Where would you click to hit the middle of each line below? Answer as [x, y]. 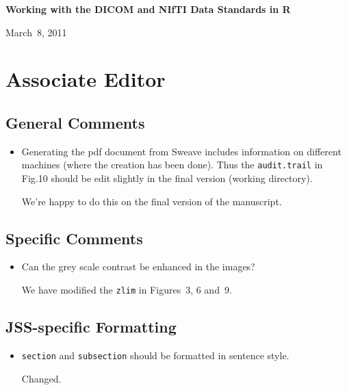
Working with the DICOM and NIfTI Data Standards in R [148, 9]
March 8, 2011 [36, 32]
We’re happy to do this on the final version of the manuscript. [152, 201]
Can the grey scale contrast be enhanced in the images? [138, 266]
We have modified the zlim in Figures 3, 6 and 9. [127, 289]
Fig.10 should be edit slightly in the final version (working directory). [167, 178]
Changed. [41, 378]
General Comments [75, 122]
